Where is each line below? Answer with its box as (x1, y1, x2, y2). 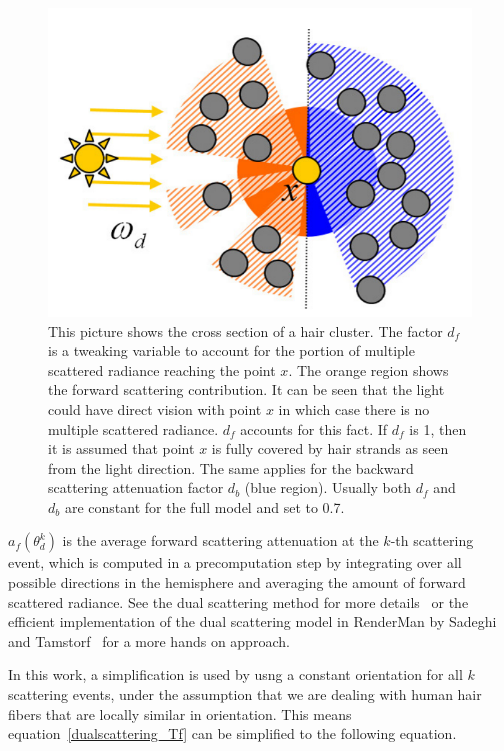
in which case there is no (278, 398, 430, 419)
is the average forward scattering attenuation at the (62, 530, 379, 551)
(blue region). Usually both (244, 477, 411, 498)
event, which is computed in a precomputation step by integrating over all (8, 552, 462, 573)
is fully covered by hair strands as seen (211, 438, 449, 459)
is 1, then (409, 418, 467, 439)
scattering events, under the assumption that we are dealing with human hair (8, 684, 482, 705)
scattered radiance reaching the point (48, 359, 276, 380)
